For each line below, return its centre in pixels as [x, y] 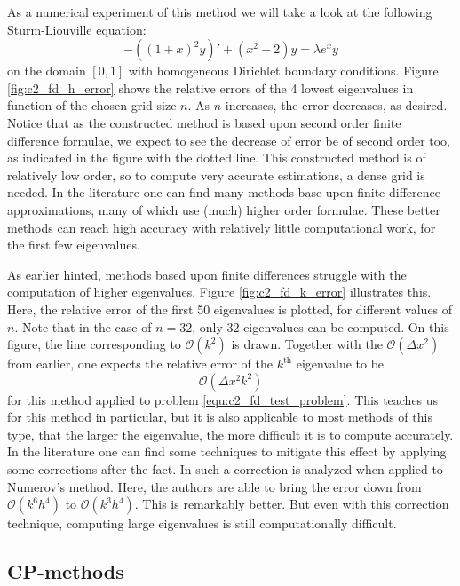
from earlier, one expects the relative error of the [140, 364]
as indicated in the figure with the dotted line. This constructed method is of [217, 158]
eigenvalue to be [340, 364]
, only [207, 326]
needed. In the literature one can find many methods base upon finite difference [224, 192]
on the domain [47, 71]
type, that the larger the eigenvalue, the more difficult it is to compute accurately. [230, 434]
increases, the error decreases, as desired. [336, 105]
